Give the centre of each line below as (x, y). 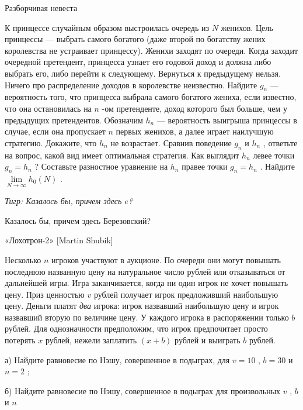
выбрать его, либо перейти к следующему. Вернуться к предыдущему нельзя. (143, 73)
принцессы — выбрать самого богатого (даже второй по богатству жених (135, 39)
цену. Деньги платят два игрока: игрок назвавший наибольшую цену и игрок (142, 306)
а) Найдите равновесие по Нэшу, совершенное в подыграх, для (117, 359)
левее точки (274, 155)
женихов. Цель (247, 27)
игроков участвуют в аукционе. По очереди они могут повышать (166, 259)
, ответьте (280, 142)
